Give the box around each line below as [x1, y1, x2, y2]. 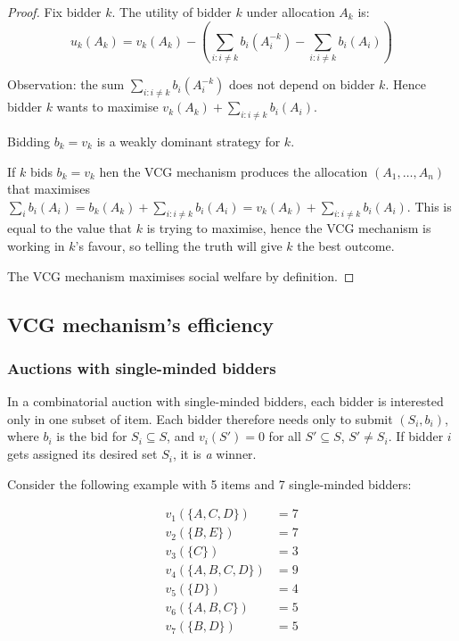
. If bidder [388, 427, 444, 445]
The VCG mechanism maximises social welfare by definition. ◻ [7, 266, 355, 285]
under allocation [246, 3, 335, 21]
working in [7, 237, 65, 255]
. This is [406, 196, 452, 215]
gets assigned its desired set [7, 445, 158, 463]
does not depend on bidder [228, 75, 375, 94]
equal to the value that [7, 219, 132, 237]
